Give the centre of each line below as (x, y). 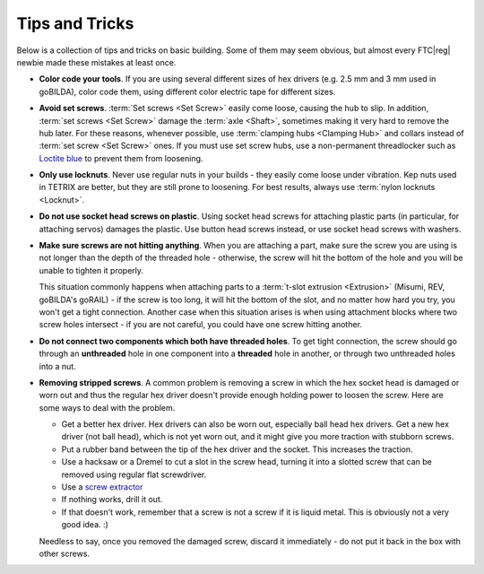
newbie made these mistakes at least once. (96, 62)
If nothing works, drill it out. (112, 500)
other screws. (64, 553)
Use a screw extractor (102, 487)
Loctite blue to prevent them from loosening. (121, 158)
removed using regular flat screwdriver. (134, 474)
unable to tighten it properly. (91, 270)
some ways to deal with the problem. (107, 407)
